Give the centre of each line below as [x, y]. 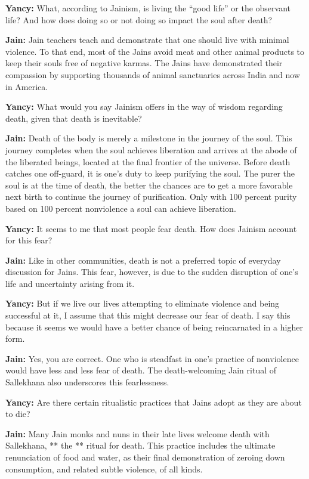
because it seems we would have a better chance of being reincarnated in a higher [154, 327]
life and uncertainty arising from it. [70, 283]
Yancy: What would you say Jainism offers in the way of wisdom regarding [144, 106]
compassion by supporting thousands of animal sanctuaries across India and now [153, 74]
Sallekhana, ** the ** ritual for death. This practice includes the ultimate [140, 445]
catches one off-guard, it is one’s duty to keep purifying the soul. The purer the [150, 173]
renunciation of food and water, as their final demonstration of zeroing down [145, 457]
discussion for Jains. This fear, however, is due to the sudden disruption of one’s [152, 272]
